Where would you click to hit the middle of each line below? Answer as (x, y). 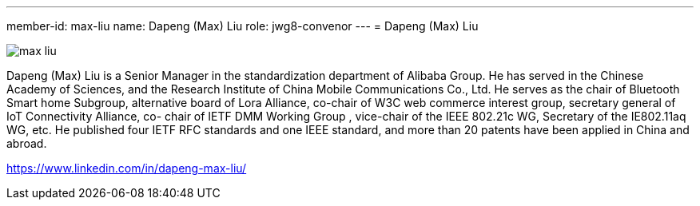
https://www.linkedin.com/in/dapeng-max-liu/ (127, 168)
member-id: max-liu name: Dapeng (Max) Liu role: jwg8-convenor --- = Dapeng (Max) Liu (243, 26)
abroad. (27, 143)
